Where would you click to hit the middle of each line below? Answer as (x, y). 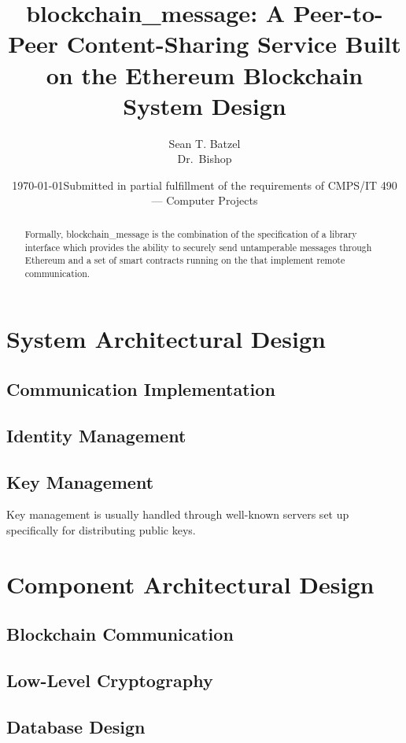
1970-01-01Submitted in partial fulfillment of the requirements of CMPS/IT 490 (205, 185)
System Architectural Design (166, 339)
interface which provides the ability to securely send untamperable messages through (198, 247)
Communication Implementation (141, 389)
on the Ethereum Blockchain (205, 74)
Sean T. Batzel (205, 143)
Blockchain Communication (120, 634)
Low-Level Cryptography (110, 680)
